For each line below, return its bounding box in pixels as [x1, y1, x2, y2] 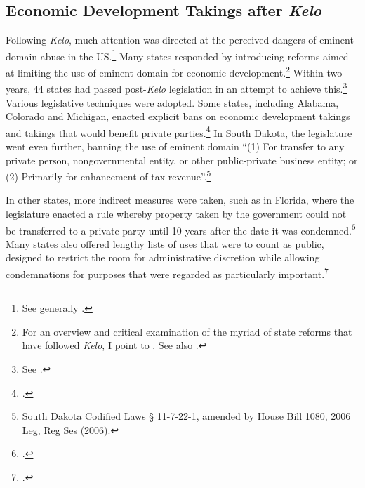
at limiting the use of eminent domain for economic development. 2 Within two [6, 63, 343, 79]
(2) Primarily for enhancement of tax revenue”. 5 [6, 167, 211, 183]
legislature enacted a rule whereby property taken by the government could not [6, 206, 347, 221]
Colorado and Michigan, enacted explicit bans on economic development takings [6, 109, 350, 124]
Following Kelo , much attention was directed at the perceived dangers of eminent [6, 32, 354, 47]
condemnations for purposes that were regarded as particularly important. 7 [6, 265, 328, 281]
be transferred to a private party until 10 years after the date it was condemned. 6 [6, 220, 356, 237]
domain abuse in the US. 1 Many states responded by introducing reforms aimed [6, 46, 349, 63]
